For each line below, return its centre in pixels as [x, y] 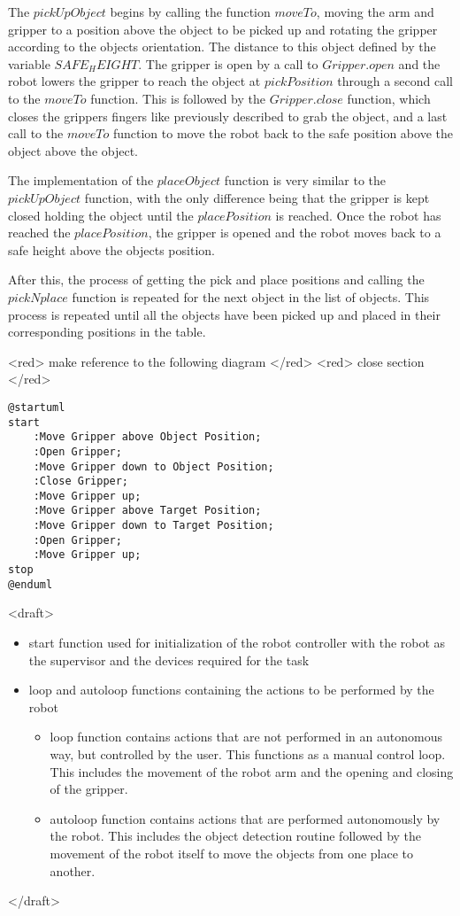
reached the [39, 233]
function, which [389, 98]
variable [29, 63]
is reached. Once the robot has [358, 215]
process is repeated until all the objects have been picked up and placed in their [224, 314]
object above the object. [73, 150]
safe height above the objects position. [111, 249]
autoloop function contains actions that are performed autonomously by [245, 818]
